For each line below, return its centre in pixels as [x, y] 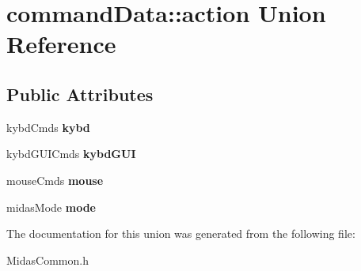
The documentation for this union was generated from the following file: [181, 233]
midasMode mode [51, 207]
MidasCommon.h [47, 260]
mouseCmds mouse [55, 180]
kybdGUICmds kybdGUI [71, 154]
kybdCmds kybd [48, 127]
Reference [61, 44]
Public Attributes [80, 94]
